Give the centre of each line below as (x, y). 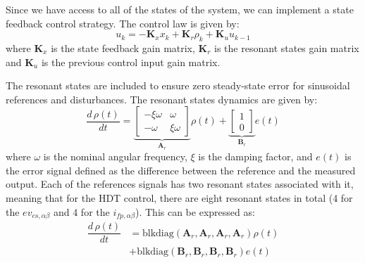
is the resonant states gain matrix (287, 47)
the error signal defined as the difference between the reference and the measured (181, 170)
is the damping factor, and (255, 156)
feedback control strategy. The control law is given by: (123, 23)
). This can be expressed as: (195, 211)
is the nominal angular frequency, (115, 156)
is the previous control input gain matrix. (131, 62)
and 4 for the (81, 211)
